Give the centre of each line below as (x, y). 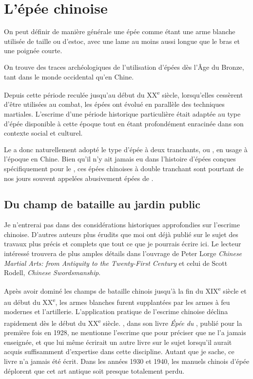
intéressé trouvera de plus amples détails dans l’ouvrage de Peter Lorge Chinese (123, 253)
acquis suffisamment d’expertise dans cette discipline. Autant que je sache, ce (119, 351)
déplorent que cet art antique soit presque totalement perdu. (94, 370)
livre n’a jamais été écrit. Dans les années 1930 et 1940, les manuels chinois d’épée (127, 361)
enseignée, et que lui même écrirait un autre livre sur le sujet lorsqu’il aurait (118, 342)
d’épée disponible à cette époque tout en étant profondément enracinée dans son (124, 123)
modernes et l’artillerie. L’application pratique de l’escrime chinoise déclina (116, 311)
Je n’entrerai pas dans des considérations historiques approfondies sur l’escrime (122, 225)
